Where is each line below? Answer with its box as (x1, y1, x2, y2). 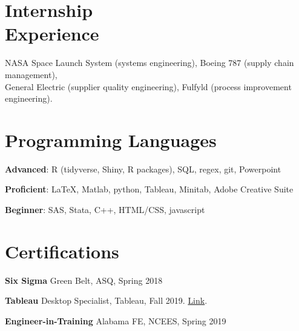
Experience (5, 21, 99, 46)
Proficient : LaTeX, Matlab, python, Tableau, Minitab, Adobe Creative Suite (5, 183, 294, 195)
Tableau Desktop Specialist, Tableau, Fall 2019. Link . (5, 294, 208, 307)
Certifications (5, 238, 119, 263)
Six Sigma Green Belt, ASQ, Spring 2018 (5, 274, 163, 286)
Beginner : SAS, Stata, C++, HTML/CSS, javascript (5, 203, 205, 215)
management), (5, 68, 57, 80)
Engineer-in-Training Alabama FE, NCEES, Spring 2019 (5, 314, 226, 327)
